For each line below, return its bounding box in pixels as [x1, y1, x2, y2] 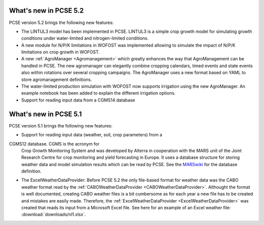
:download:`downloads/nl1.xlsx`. [21, 211, 86, 218]
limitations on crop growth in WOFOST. [21, 49, 100, 55]
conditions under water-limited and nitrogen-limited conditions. [21, 35, 149, 41]
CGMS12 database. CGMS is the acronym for [9, 141, 100, 147]
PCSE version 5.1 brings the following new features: [9, 123, 112, 128]
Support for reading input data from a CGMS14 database [21, 97, 135, 103]
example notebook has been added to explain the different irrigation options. [21, 90, 176, 96]
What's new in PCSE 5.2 [9, 6, 84, 15]
